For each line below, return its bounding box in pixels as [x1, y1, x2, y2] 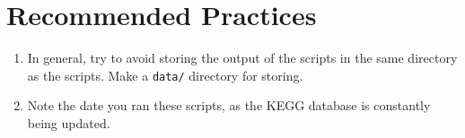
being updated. [27, 113, 110, 132]
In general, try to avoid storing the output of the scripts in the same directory [27, 48, 458, 67]
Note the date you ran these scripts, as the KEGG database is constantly [27, 96, 431, 115]
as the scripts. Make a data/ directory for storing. [27, 65, 303, 84]
